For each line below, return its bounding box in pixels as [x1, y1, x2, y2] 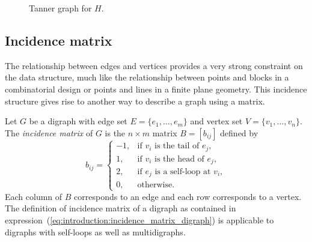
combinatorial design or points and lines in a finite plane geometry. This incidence [5, 82, 307, 95]
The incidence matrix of [5, 126, 93, 139]
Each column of [5, 190, 63, 202]
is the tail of [154, 142, 200, 151]
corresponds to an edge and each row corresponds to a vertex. [74, 190, 302, 202]
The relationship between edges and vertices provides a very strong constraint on [5, 59, 303, 71]
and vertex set [190, 115, 243, 127]
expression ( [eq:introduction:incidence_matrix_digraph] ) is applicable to [5, 213, 274, 226]
